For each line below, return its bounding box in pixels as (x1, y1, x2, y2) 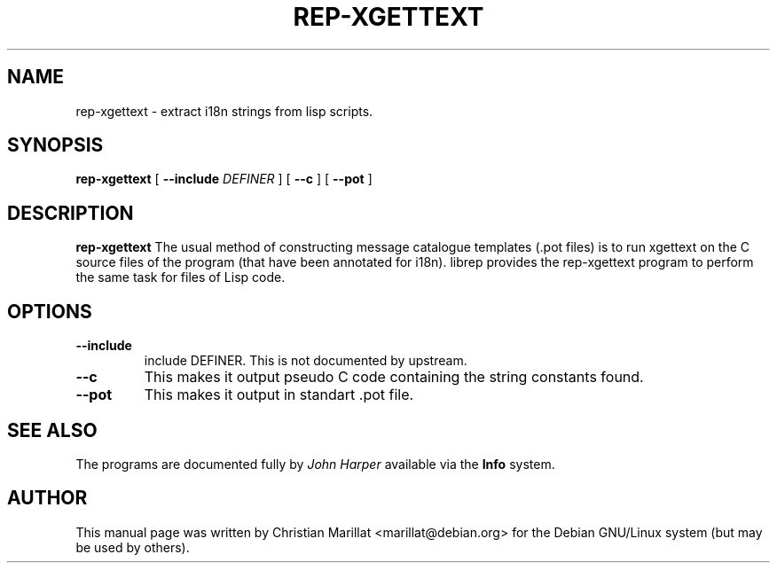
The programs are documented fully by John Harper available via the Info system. (75, 456, 555, 472)
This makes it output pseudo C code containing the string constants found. (144, 368, 644, 387)
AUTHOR (7, 487, 88, 510)
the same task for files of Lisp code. (75, 269, 286, 285)
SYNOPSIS (7, 134, 104, 157)
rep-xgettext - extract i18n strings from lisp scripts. (75, 103, 373, 119)
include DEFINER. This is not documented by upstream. (144, 353, 467, 369)
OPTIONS (7, 300, 92, 323)
